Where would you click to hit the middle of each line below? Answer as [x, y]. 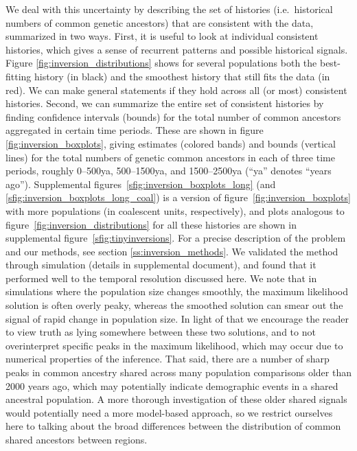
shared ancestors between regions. [77, 439]
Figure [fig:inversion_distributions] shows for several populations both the [161, 63]
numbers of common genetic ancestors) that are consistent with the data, [160, 22]
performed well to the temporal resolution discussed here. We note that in [161, 278]
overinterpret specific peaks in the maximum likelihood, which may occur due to [174, 345]
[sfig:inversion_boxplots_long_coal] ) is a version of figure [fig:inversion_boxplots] [178, 197]
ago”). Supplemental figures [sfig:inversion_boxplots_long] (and [141, 184]
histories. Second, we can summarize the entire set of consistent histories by [165, 103]
